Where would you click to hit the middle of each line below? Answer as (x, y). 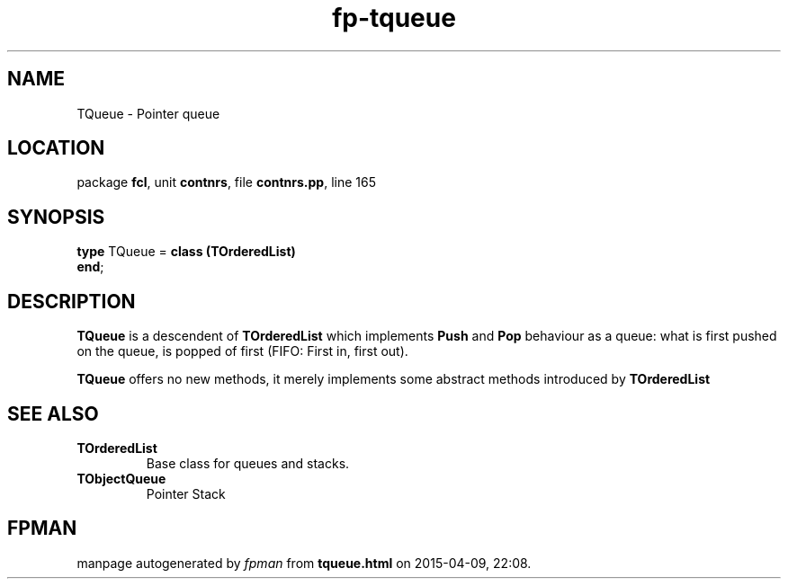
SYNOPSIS (56, 217)
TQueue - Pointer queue (148, 113)
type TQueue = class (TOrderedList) (186, 252)
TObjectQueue (121, 478)
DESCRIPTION (72, 301)
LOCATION (56, 148)
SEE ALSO (53, 413)
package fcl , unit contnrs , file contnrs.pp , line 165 (226, 182)
